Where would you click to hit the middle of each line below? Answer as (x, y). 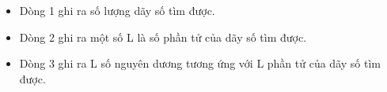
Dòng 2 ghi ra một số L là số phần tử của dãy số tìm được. (163, 37)
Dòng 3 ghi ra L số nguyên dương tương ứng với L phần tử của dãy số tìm (200, 63)
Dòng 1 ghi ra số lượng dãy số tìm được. (117, 10)
